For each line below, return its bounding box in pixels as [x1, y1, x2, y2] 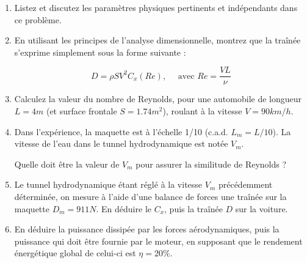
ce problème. [14, 13, 62, 26]
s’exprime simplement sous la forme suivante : [14, 45, 186, 58]
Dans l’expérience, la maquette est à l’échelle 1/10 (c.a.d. [14, 125, 228, 138]
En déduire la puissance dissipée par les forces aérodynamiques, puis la [14, 223, 280, 235]
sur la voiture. [235, 202, 288, 215]
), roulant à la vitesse [162, 105, 242, 117]
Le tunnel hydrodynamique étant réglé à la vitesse [14, 178, 203, 191]
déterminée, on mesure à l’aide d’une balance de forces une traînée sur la [14, 190, 287, 202]
